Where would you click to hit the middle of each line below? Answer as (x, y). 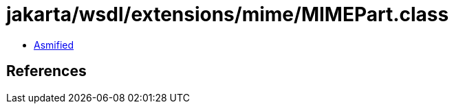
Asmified (54, 45)
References (46, 71)
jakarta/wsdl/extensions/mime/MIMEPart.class (228, 14)
